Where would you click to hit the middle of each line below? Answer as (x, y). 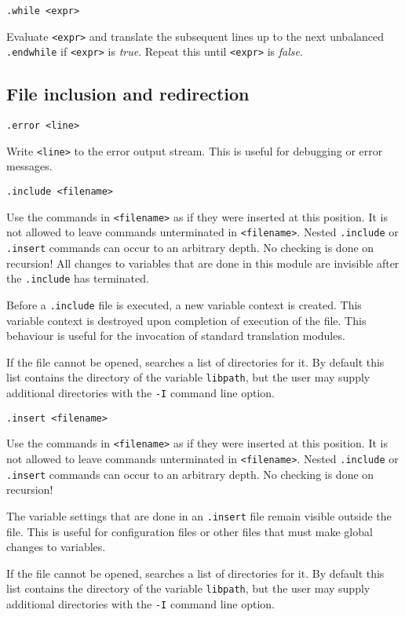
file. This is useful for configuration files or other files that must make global (190, 531)
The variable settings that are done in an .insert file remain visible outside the (199, 515)
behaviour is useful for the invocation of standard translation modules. (176, 336)
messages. (29, 166)
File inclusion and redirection (128, 94)
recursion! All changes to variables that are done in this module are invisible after (203, 263)
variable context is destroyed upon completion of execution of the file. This (186, 320)
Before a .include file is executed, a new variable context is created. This (184, 304)
